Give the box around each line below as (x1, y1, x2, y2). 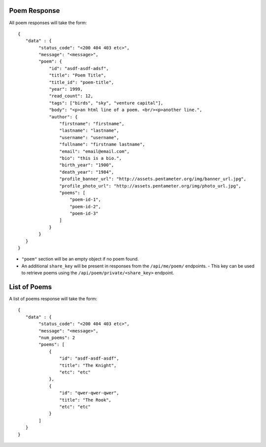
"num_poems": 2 (38, 335, 75, 340)
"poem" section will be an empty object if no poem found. (21, 256, 139, 262)
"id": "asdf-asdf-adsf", (49, 66, 109, 71)
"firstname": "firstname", (59, 121, 125, 126)
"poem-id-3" (69, 211, 99, 217)
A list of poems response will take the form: (9, 296, 98, 302)
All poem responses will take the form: (9, 20, 87, 26)
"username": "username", (59, 135, 119, 140)
